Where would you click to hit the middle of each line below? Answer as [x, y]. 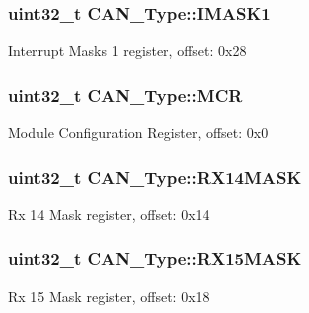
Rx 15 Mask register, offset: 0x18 [109, 295]
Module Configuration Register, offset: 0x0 [138, 132]
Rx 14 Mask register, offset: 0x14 [109, 213]
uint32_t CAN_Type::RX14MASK [155, 176]
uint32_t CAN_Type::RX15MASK [155, 258]
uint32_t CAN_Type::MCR [125, 94]
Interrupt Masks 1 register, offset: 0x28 [127, 50]
